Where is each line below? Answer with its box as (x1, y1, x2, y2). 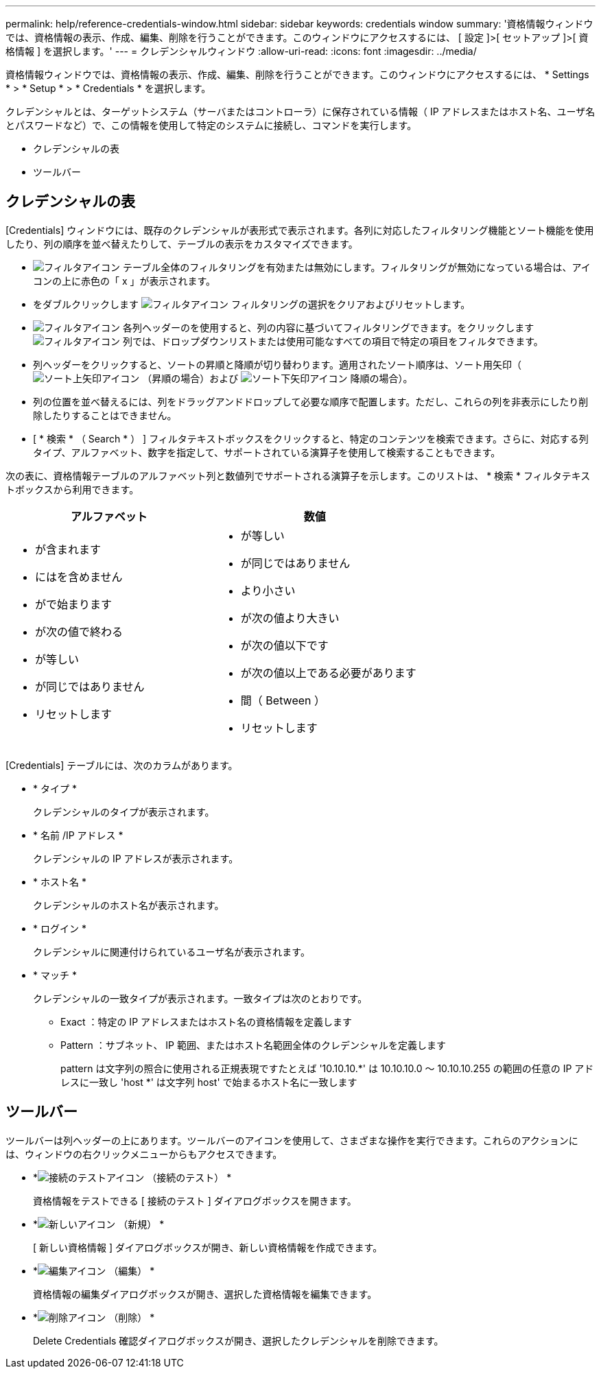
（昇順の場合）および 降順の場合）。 (142, 372, 413, 384)
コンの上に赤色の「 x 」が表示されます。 (33, 274, 216, 287)
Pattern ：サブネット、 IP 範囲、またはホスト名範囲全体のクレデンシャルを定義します (60, 1039, 446, 1051)
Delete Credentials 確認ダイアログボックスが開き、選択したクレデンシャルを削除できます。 (33, 1334, 444, 1347)
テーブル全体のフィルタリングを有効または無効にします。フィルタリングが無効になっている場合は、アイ (122, 261, 591, 273)
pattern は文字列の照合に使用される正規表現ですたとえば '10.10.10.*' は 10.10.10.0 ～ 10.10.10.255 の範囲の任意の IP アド (60, 1062, 594, 1074)
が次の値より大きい (240, 611, 340, 625)
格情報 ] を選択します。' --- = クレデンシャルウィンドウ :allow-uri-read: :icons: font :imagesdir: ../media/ (5, 45, 477, 57)
